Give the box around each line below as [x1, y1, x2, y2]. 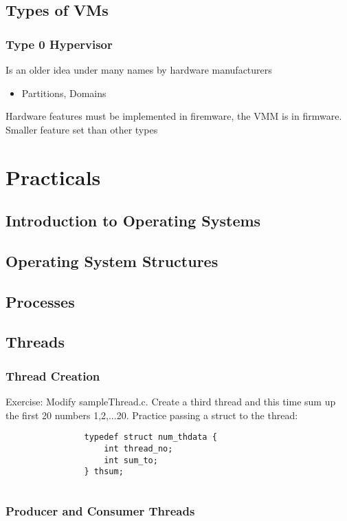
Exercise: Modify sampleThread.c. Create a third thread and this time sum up [5, 394, 336, 409]
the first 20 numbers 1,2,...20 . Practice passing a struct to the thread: [5, 407, 298, 422]
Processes [5, 290, 75, 312]
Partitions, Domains [21, 85, 107, 100]
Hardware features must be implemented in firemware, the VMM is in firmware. [5, 109, 342, 123]
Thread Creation [5, 367, 100, 384]
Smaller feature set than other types [5, 122, 158, 136]
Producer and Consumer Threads [5, 502, 195, 519]
